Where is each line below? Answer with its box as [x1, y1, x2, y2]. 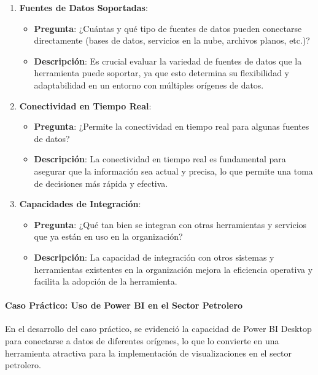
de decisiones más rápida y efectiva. [34, 176, 168, 189]
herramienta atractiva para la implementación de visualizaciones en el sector [5, 346, 292, 359]
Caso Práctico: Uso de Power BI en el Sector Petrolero [5, 299, 243, 312]
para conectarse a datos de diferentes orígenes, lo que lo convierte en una [5, 334, 279, 347]
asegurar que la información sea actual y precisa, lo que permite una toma [34, 164, 313, 177]
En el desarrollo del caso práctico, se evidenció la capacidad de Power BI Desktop [5, 322, 312, 335]
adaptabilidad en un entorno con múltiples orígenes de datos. [34, 78, 264, 91]
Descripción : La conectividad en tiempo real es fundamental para [34, 152, 286, 165]
